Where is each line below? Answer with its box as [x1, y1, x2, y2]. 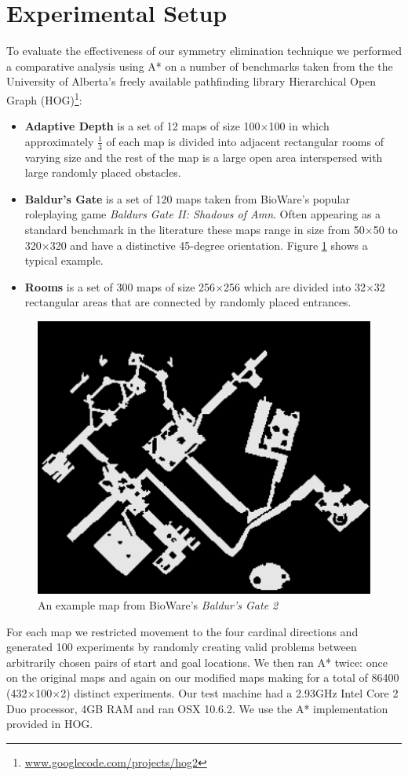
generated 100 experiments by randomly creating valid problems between [6, 639, 357, 655]
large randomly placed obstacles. [24, 164, 181, 181]
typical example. [24, 252, 104, 269]
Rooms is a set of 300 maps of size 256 [24, 278, 216, 295]
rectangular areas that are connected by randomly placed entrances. [24, 294, 352, 310]
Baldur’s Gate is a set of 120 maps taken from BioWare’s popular [24, 190, 350, 207]
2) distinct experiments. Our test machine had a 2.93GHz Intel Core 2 [60, 685, 399, 701]
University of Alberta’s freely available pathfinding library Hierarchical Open [6, 73, 377, 90]
